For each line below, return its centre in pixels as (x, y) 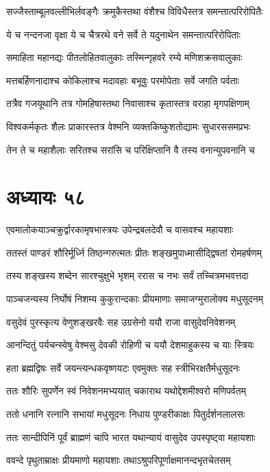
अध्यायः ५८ (46, 197)
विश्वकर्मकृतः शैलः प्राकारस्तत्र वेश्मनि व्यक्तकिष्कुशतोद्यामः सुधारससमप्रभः (128, 126)
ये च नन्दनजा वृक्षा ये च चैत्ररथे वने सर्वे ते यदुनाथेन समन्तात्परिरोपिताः (123, 34)
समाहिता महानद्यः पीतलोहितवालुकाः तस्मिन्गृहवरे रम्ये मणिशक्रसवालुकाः (124, 57)
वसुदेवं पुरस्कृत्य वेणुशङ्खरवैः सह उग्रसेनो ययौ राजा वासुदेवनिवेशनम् (121, 321)
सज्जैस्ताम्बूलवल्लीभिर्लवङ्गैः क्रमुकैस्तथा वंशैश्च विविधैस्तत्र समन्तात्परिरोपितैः (135, 11)
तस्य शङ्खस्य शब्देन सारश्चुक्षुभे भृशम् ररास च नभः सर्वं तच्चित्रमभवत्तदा (127, 275)
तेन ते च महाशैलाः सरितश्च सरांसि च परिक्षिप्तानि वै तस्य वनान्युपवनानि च (131, 149)
